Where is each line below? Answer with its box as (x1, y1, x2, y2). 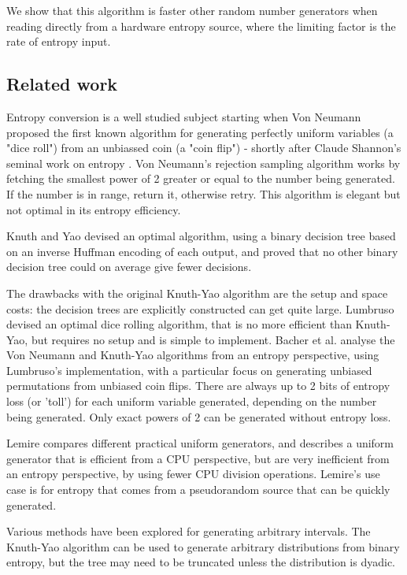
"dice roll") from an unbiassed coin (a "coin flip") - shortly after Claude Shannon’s (6, 139, 401, 156)
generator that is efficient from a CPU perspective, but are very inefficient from (6, 450, 390, 466)
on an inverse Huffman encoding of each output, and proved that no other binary (6, 243, 398, 259)
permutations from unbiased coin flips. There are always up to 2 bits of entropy (6, 377, 390, 394)
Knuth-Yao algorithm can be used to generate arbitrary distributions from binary (6, 538, 400, 555)
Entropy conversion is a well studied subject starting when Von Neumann (6, 108, 361, 124)
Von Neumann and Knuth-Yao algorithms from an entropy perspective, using (6, 347, 379, 363)
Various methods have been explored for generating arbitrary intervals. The (6, 523, 371, 540)
